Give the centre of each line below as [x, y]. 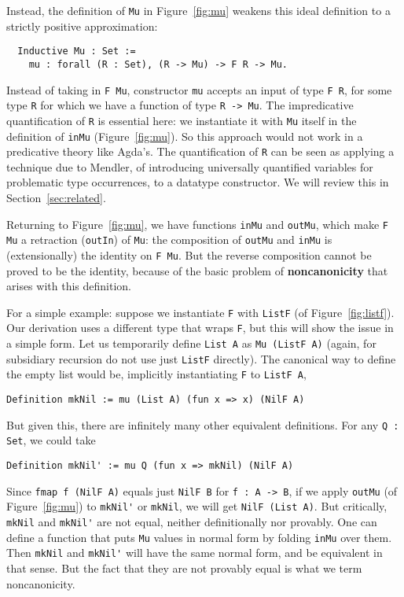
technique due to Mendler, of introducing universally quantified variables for [190, 166]
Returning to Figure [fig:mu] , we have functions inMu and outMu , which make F [197, 224]
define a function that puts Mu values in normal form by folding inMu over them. [199, 537]
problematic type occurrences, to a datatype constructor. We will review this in [198, 182]
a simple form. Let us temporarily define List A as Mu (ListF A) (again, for [191, 343]
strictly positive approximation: [82, 26]
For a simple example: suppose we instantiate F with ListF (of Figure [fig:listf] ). [200, 312]
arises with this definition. [69, 286]
